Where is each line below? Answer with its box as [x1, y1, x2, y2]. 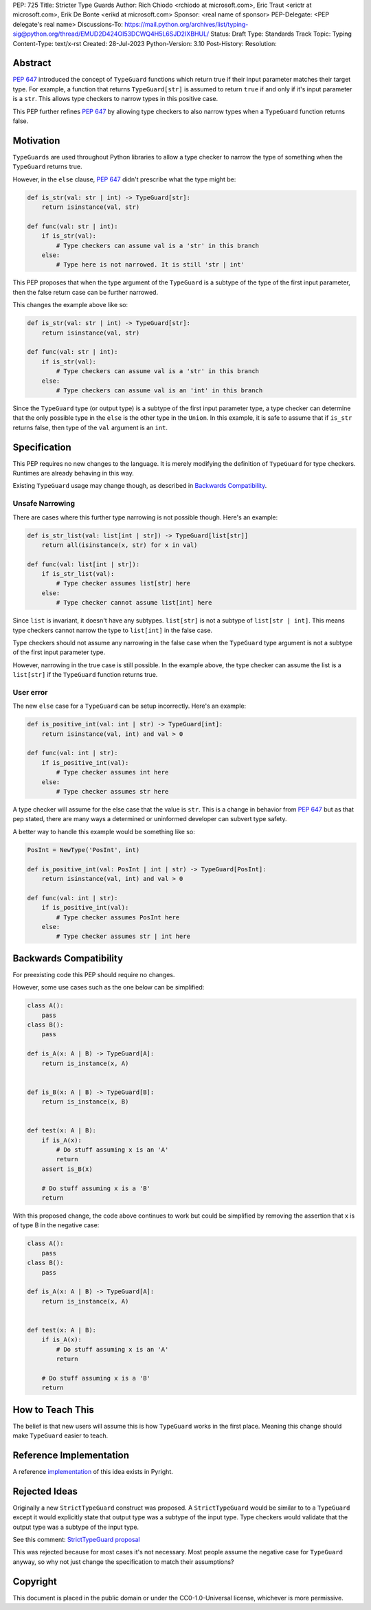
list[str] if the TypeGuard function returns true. [12, 671, 158, 679]
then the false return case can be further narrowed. [12, 288, 158, 296]
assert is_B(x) [41, 1165, 93, 1173]
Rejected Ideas [12, 1485, 78, 1497]
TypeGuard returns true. [12, 162, 82, 171]
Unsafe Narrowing [12, 499, 76, 508]
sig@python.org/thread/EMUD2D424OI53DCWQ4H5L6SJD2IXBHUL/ [12, 30, 210, 38]
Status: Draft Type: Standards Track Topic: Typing [210, 30, 352, 38]
